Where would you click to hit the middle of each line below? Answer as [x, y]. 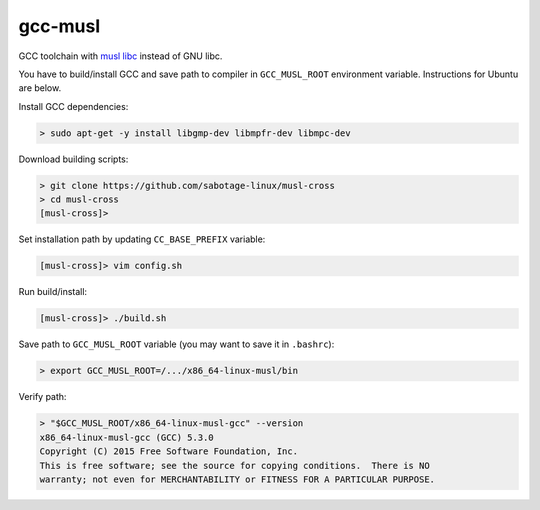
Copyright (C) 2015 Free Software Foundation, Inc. [169, 451]
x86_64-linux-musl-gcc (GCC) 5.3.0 [126, 437]
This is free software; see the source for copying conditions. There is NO [234, 465]
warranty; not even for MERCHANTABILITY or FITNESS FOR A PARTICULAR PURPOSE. [237, 479]
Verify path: [42, 397]
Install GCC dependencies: [73, 106]
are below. [40, 88]
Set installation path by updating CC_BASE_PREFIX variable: [142, 239]
